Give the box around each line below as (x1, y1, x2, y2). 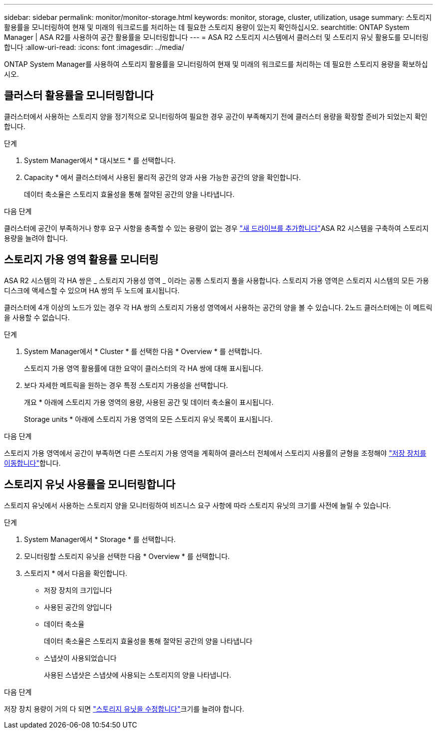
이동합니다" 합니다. (4, 458, 61, 467)
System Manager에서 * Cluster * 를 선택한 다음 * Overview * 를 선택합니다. (24, 347, 262, 356)
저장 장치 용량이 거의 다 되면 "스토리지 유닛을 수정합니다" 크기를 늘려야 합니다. (4, 704, 244, 713)
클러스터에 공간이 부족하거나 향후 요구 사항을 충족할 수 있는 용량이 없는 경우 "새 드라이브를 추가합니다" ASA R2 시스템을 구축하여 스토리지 (4, 223, 429, 232)
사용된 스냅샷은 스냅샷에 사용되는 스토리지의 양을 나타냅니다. (44, 670, 231, 679)
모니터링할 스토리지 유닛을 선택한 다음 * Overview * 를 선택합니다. (24, 551, 230, 560)
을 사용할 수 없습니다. (4, 313, 70, 322)
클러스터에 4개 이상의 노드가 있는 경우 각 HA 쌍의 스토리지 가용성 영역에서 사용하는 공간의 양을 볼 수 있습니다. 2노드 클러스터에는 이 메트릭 (4, 303, 433, 312)
